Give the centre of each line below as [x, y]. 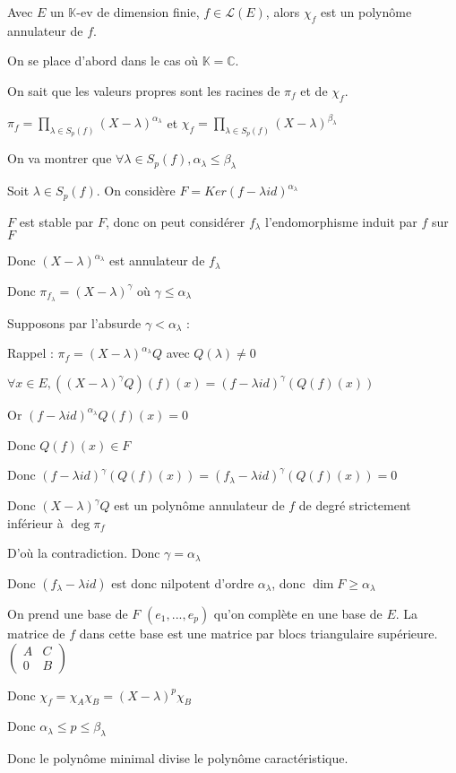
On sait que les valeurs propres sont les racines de [144, 90]
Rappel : [30, 353]
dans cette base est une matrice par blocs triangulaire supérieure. [258, 633]
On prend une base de [68, 613]
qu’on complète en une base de [298, 613]
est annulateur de [157, 261]
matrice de [36, 633]
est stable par [56, 221]
